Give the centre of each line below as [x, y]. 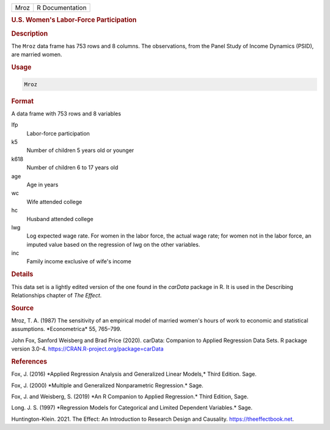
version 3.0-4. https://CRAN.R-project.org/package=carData [88, 349]
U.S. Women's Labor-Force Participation [74, 20]
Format [22, 101]
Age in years [42, 184]
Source [23, 308]
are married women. [37, 54]
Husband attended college [60, 219]
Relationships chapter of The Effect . [57, 295]
